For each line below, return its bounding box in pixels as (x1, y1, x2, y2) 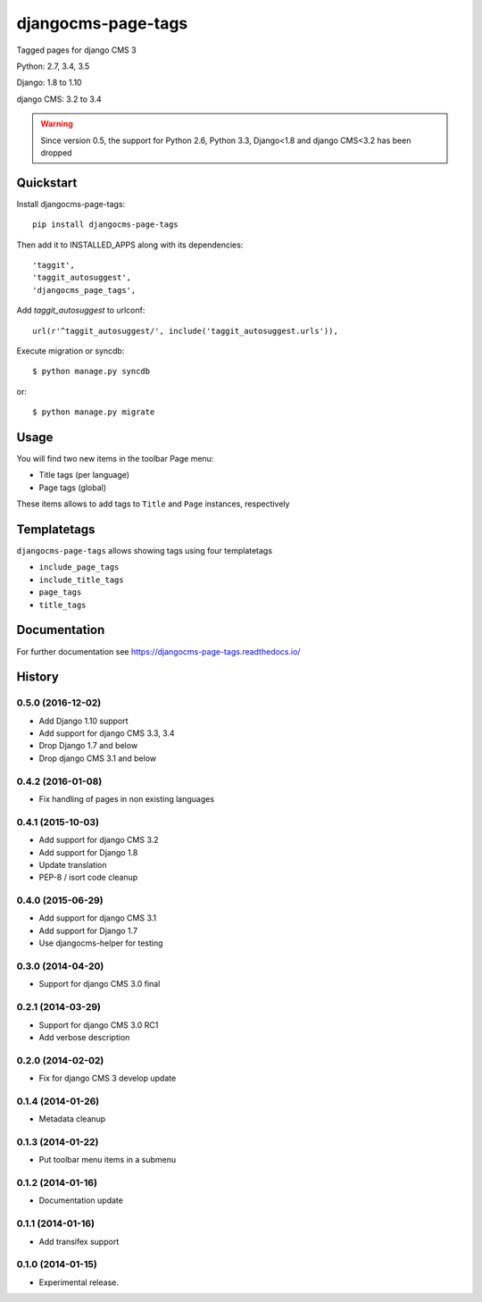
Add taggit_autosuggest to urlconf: (16, 305, 145, 316)
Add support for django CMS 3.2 (38, 835, 160, 846)
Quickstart (16, 175, 78, 190)
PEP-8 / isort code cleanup (38, 872, 138, 883)
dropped (40, 147, 72, 158)
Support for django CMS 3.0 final (38, 979, 161, 989)
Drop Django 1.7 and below (38, 740, 138, 751)
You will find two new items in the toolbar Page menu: (16, 454, 214, 463)
